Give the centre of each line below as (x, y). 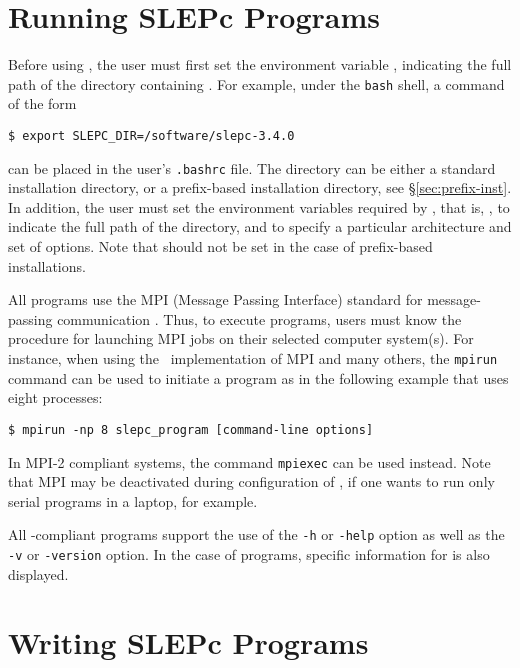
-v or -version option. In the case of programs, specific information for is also (249, 554)
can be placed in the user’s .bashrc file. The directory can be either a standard (252, 167)
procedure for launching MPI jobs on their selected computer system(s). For (241, 338)
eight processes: (55, 397)
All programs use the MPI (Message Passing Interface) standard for (215, 299)
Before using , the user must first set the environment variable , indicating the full (260, 64)
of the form (42, 103)
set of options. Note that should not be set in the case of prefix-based (220, 246)
